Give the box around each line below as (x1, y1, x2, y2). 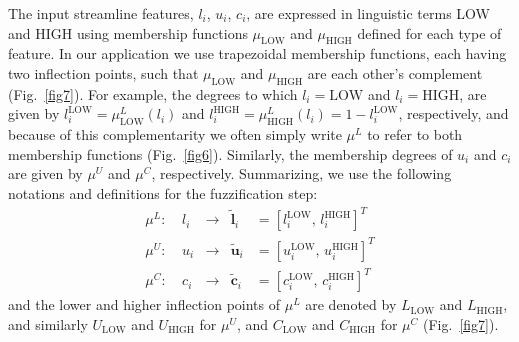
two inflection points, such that (8, 62, 199, 83)
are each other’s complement (307, 62, 483, 83)
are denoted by (305, 294, 397, 315)
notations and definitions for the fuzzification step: (8, 182, 318, 203)
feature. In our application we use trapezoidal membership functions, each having (8, 43, 507, 64)
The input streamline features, (8, 3, 194, 23)
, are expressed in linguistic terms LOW (246, 3, 490, 23)
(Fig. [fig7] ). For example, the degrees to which (8, 83, 298, 104)
